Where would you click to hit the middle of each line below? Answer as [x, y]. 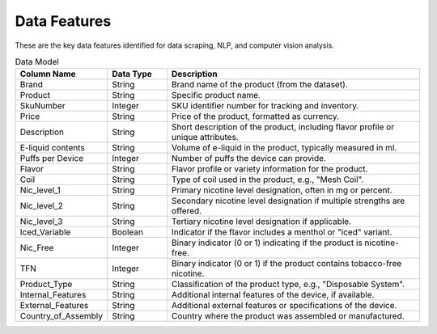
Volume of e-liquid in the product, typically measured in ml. [284, 148]
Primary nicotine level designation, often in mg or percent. [282, 190]
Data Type [132, 74]
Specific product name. [216, 95]
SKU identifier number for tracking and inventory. [265, 106]
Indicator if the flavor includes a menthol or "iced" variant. [282, 232]
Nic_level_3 [41, 222]
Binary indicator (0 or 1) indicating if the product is [267, 243]
